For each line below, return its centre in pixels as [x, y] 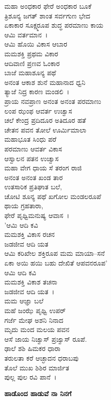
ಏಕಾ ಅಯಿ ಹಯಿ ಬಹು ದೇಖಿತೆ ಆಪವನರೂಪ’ [56, 263]
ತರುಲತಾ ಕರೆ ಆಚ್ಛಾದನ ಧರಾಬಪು [41, 358]
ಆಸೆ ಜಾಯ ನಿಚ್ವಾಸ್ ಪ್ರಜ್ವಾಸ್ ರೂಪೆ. [46, 339]
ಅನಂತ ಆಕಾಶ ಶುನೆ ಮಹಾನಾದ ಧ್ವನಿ [45, 82]
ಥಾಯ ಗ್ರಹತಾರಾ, [24, 206]
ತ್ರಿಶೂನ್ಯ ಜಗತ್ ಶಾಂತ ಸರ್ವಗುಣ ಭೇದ [47, 15]
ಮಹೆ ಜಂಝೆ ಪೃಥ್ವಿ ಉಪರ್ [35, 310]
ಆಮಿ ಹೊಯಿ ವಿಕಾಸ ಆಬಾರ [36, 44]
